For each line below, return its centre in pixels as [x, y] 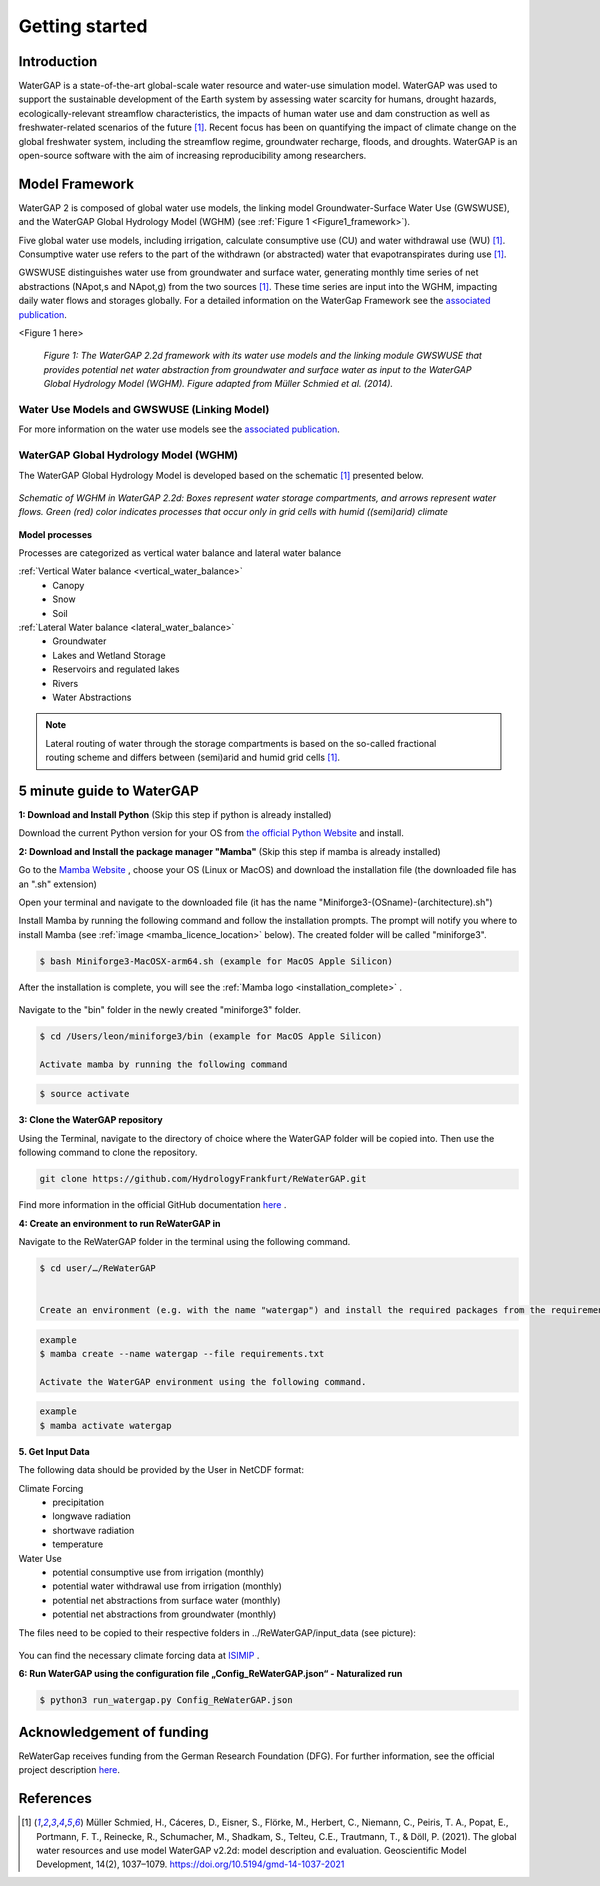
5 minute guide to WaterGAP [108, 790]
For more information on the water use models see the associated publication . [179, 429]
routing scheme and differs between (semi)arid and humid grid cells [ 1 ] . [192, 757]
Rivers [65, 683]
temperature [78, 1544]
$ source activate [84, 1094]
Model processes [55, 534]
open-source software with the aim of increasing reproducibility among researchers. [192, 156]
